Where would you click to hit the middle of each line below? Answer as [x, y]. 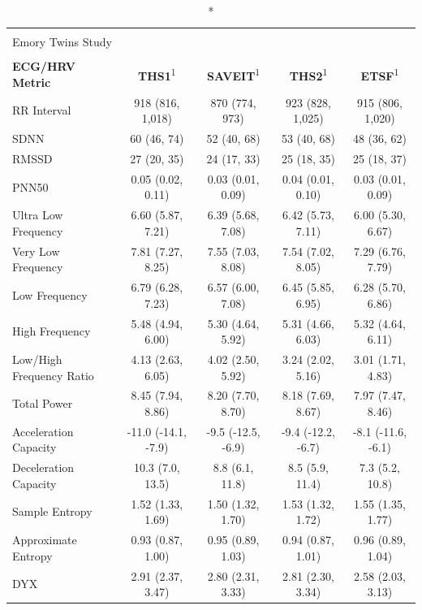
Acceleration [43, 431]
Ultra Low [38, 215]
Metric [32, 82]
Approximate [45, 540]
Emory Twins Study [62, 42]
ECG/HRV [44, 66]
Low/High [37, 359]
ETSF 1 [380, 74]
